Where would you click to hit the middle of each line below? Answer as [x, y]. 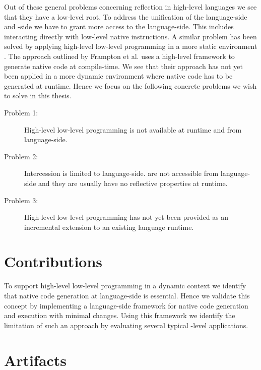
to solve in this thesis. [38, 96]
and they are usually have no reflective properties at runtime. [133, 183]
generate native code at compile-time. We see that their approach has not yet [123, 66]
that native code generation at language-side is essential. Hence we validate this [127, 295]
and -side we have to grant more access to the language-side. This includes [119, 26]
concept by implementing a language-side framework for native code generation [126, 305]
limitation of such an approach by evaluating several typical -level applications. [126, 325]
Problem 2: [21, 156]
